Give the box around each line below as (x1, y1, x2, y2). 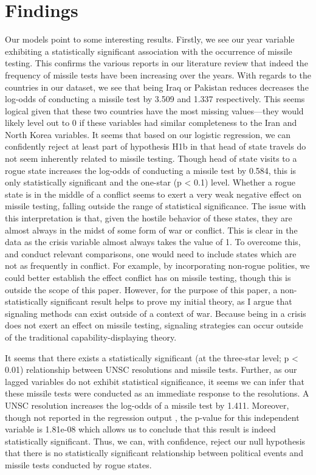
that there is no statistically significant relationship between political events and (5, 446, 303, 459)
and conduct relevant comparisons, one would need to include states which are (5, 247, 297, 260)
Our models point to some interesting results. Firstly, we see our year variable (5, 33, 295, 46)
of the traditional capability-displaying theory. (5, 330, 177, 343)
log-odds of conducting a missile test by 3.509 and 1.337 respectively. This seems (5, 92, 305, 105)
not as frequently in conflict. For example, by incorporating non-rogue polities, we (5, 259, 310, 272)
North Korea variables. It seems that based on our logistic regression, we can (5, 128, 291, 140)
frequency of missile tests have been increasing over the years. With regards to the (5, 68, 311, 81)
